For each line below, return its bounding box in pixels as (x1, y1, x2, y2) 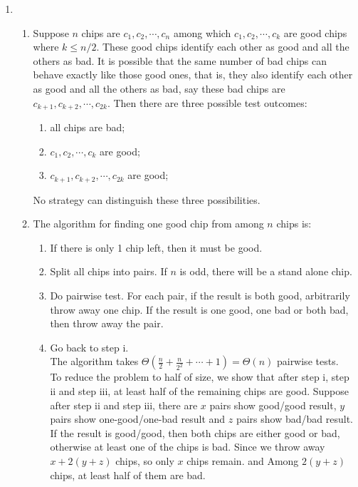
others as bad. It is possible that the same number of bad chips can (33, 53, 327, 68)
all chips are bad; (50, 120, 125, 135)
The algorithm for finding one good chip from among (33, 216, 264, 231)
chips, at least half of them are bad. (50, 467, 206, 482)
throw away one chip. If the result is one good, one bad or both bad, (50, 302, 349, 317)
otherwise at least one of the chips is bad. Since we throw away (50, 439, 325, 454)
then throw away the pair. (50, 316, 164, 331)
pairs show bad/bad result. (236, 411, 353, 426)
